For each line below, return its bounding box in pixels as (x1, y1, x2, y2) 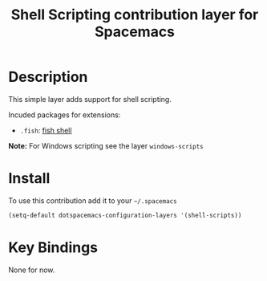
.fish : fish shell (19, 125, 72, 135)
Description (8, 68, 88, 86)
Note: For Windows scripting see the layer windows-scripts (8, 140, 204, 150)
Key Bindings (8, 238, 99, 256)
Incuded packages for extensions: (8, 110, 121, 120)
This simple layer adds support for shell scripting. (8, 94, 172, 104)
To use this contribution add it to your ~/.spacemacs (8, 195, 178, 206)
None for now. (8, 265, 55, 275)
